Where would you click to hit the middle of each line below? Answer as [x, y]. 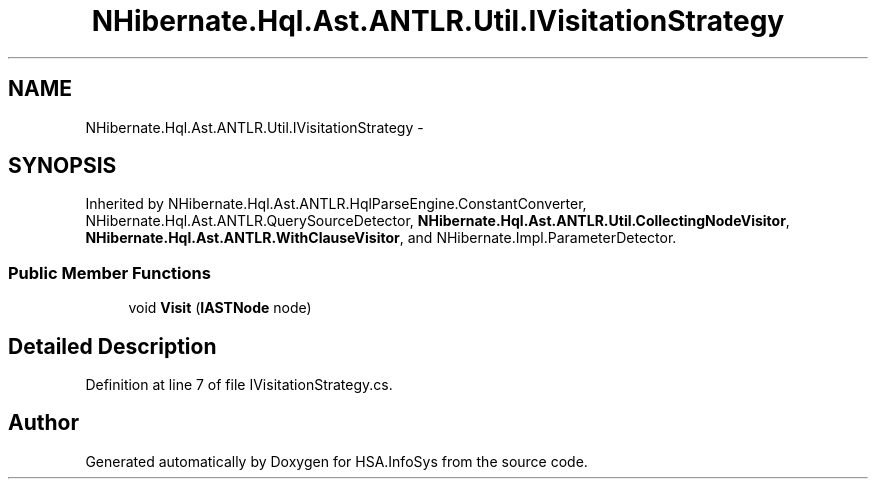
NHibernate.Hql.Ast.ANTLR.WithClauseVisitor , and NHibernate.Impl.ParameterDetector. [381, 238]
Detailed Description [112, 346]
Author [43, 423]
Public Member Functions [109, 272]
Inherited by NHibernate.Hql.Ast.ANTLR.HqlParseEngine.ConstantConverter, [336, 204]
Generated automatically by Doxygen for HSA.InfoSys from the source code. [336, 461]
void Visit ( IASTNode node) [220, 308]
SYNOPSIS [62, 166]
